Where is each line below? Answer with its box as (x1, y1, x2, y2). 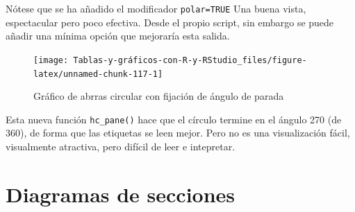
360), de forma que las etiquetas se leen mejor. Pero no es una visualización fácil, (6, 125, 350, 140)
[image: (33, 55, 69, 65)
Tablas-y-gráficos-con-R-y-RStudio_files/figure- (73, 55, 307, 65)
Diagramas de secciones (6, 179, 236, 208)
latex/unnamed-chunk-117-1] (33, 69, 163, 79)
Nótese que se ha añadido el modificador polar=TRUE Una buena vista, (6, 1, 306, 15)
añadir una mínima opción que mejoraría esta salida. (6, 28, 230, 43)
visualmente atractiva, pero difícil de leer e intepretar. (6, 139, 236, 153)
